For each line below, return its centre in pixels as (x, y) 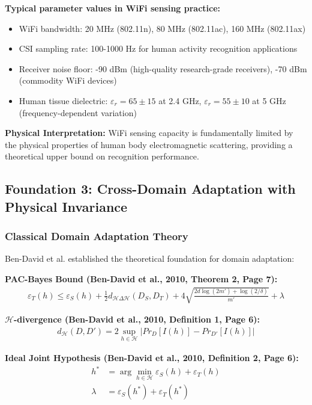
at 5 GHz (269, 100)
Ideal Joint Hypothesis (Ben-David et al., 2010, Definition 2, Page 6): (152, 357)
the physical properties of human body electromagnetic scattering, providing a (149, 144)
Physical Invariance (66, 206)
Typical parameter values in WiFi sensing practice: (113, 8)
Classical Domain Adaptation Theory (97, 236)
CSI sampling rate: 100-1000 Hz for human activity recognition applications (158, 48)
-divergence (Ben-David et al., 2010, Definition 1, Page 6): (137, 319)
